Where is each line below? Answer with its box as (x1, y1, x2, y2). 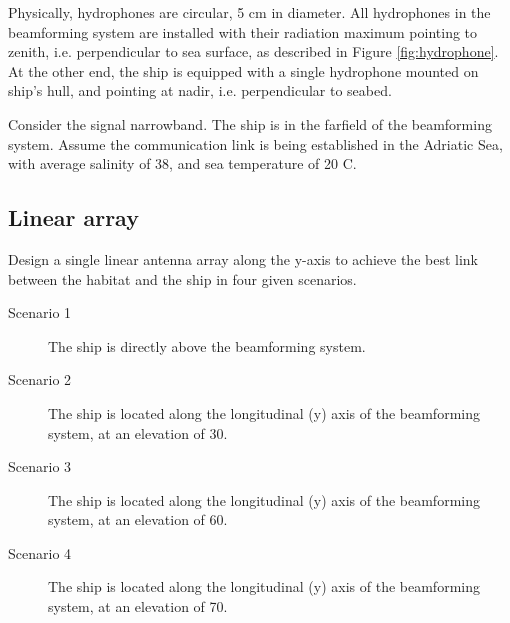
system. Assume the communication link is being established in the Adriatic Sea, (8, 133, 503, 154)
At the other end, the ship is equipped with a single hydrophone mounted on (8, 60, 479, 81)
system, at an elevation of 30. (48, 422, 228, 443)
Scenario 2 (8, 369, 72, 390)
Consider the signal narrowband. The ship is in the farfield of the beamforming (8, 113, 492, 134)
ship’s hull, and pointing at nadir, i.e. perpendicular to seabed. (8, 80, 392, 101)
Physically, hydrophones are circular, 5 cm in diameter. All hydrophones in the (8, 2, 491, 22)
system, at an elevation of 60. (48, 509, 228, 530)
